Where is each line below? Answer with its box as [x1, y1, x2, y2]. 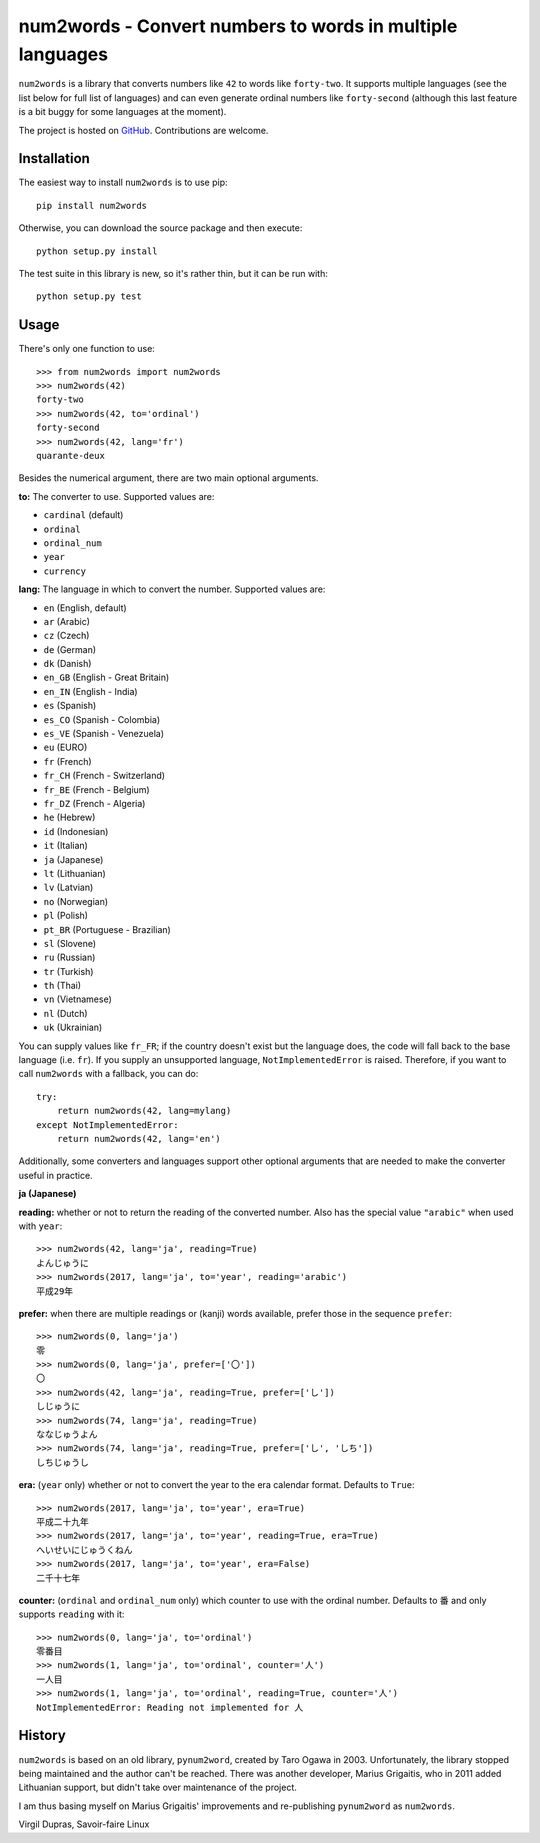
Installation [18, 150, 90, 167]
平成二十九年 [36, 1516, 89, 1527]
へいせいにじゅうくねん [36, 1544, 133, 1555]
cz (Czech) [43, 630, 90, 642]
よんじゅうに [36, 1257, 89, 1269]
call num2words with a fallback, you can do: [18, 1068, 199, 1080]
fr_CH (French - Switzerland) [43, 770, 165, 782]
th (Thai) [43, 980, 82, 992]
